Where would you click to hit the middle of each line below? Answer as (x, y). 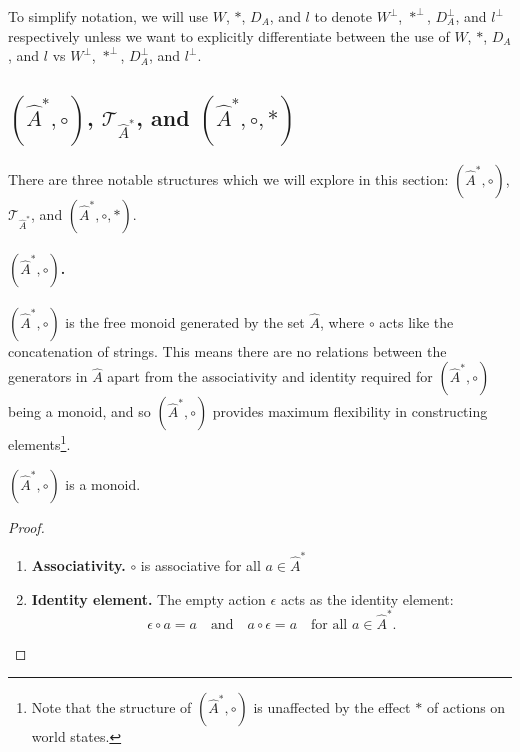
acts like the (416, 321)
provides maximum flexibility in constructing (350, 411)
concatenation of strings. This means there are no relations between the (227, 350)
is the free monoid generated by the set (185, 321)
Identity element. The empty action (148, 598)
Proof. (26, 526)
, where (342, 321)
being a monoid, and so (79, 411)
